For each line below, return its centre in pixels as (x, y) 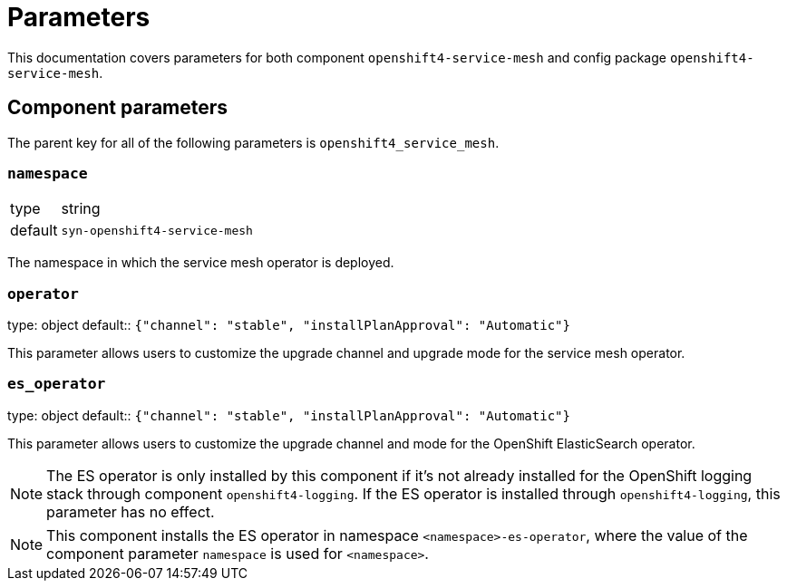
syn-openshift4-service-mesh (157, 230)
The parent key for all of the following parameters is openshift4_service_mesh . (253, 142)
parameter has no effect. (131, 511)
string (81, 209)
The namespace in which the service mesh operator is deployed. (201, 263)
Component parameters (118, 108)
